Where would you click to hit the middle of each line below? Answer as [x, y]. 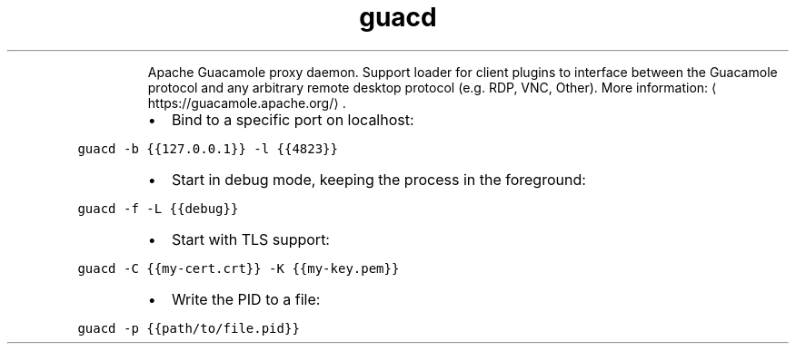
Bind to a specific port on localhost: [293, 119]
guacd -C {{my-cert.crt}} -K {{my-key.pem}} [239, 268]
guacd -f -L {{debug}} [158, 208]
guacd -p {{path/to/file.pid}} [189, 328]
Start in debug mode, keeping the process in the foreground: [378, 179]
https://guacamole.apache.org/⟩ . [247, 102]
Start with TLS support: [250, 239]
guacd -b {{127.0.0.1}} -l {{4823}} [208, 148]
